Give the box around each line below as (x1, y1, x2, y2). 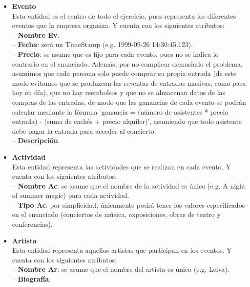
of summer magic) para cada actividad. (12, 190, 129, 200)
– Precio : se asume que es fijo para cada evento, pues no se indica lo (12, 48, 219, 59)
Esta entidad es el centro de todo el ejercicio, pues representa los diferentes (12, 10, 236, 21)
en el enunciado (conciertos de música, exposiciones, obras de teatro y (12, 209, 221, 219)
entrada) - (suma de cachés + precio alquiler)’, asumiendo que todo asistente (12, 116, 242, 126)
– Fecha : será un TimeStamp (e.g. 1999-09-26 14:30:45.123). (12, 39, 193, 49)
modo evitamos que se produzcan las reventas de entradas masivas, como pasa (12, 77, 246, 88)
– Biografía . (12, 274, 51, 284)
